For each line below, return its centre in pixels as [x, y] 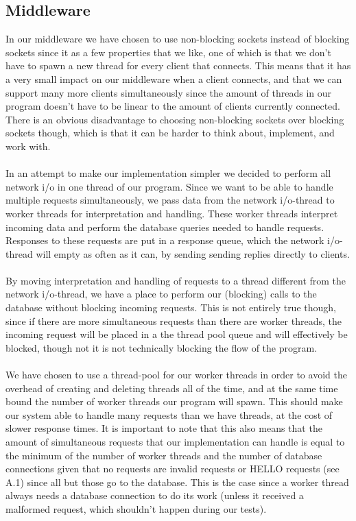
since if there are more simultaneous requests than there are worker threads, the [174, 320]
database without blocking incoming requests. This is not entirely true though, [171, 307]
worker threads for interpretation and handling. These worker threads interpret [172, 213]
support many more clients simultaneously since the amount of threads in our [169, 92]
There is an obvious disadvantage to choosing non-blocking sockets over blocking [175, 119]
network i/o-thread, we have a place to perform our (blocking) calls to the [161, 294]
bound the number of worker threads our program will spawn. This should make [174, 401]
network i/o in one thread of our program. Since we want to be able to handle [169, 186]
